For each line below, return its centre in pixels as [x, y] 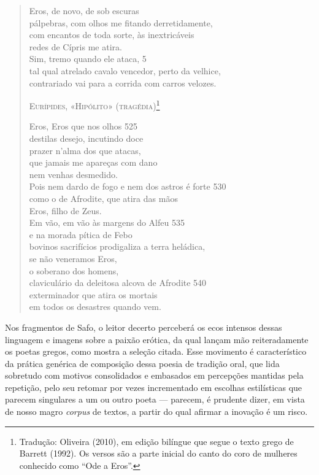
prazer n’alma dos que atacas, [85, 150]
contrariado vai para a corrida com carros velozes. [123, 83]
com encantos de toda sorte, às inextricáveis [112, 35]
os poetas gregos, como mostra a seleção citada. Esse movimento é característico [156, 351]
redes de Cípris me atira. [75, 46]
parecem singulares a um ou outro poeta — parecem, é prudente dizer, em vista [155, 399]
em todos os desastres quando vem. [95, 307]
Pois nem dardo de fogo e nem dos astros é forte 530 [128, 186]
